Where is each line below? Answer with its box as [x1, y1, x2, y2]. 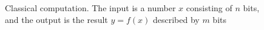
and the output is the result [5, 13, 108, 25]
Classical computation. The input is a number [5, 2, 176, 14]
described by [152, 13, 200, 25]
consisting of [186, 2, 232, 14]
